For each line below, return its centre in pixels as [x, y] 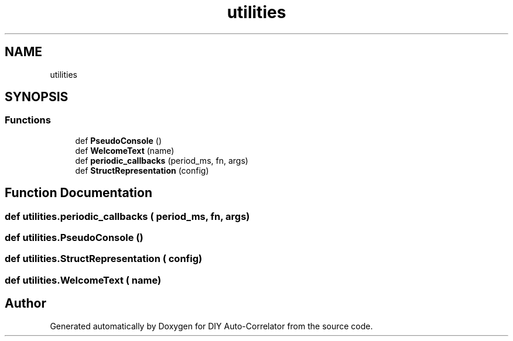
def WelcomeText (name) [125, 150]
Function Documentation [78, 193]
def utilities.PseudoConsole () [74, 238]
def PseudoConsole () [119, 140]
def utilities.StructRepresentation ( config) [104, 259]
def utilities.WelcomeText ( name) [83, 280]
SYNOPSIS [37, 97]
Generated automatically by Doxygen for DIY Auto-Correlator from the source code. [211, 326]
